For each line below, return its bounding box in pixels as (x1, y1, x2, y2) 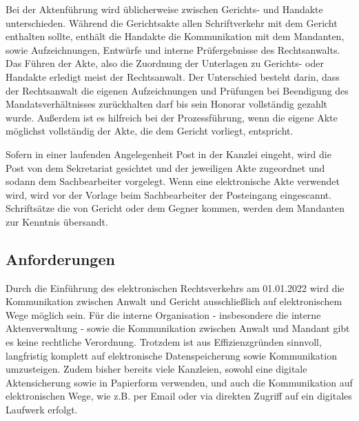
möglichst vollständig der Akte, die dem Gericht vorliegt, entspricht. (6, 124, 294, 138)
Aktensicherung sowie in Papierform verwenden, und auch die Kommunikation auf (6, 375, 353, 389)
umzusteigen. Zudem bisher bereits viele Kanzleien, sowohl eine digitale (6, 362, 307, 376)
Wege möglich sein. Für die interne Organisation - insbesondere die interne (6, 307, 321, 322)
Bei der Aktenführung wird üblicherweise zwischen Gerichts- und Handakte (6, 2, 323, 16)
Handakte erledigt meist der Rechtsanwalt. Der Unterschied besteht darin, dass (6, 69, 340, 84)
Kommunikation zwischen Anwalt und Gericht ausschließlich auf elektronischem (6, 294, 342, 309)
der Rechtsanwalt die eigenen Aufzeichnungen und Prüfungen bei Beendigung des (6, 83, 349, 97)
